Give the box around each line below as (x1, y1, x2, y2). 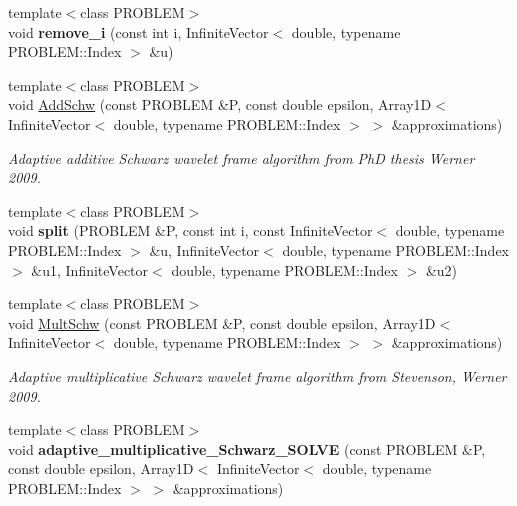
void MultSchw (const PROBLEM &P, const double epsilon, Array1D (8, 312, 436, 333)
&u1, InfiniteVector (31, 259, 149, 280)
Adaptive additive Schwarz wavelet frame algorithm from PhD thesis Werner (8, 147, 475, 168)
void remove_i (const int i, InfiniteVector (8, 21, 269, 42)
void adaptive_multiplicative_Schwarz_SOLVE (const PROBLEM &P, (8, 438, 486, 459)
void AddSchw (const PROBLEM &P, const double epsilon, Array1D (8, 94, 432, 115)
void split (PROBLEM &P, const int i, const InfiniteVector (8, 220, 373, 241)
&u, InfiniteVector (149, 239, 260, 260)
